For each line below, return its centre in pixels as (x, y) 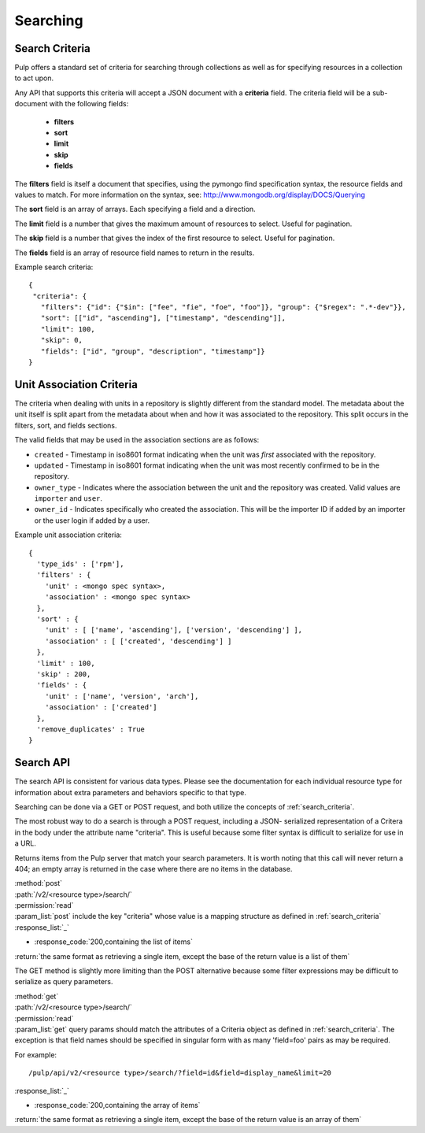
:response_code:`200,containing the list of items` (113, 942)
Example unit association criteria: (68, 535)
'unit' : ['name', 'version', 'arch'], (122, 696)
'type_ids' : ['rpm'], (80, 564)
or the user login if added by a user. (92, 520)
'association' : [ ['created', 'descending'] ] (138, 641)
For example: (36, 1054)
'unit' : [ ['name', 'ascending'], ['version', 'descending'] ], (174, 630)
